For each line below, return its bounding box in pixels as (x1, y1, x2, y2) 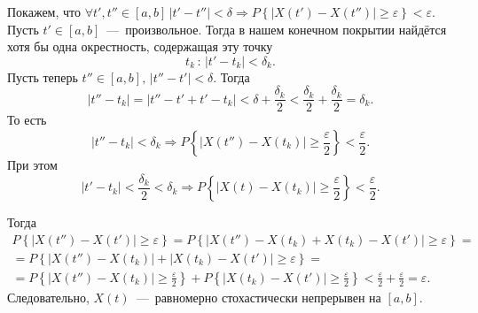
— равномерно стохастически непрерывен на (136, 287, 381, 306)
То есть (7, 111, 47, 129)
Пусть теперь (7, 67, 78, 86)
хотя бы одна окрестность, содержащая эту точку (7, 37, 273, 56)
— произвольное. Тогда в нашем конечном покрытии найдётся (106, 19, 447, 38)
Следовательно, (7, 287, 90, 306)
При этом (7, 156, 58, 174)
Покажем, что (7, 3, 82, 20)
